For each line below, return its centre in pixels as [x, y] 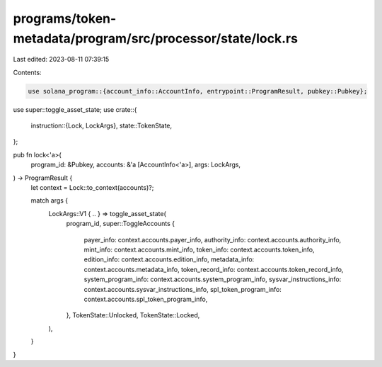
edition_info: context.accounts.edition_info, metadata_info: [169, 259]
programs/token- [65, 18]
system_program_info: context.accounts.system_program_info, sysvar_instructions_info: [213, 279]
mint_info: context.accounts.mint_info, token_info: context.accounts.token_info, [199, 249]
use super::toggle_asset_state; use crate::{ [75, 109]
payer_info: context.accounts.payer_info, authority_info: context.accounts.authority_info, [213, 239]
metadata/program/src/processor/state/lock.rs [156, 38]
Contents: [27, 72]
